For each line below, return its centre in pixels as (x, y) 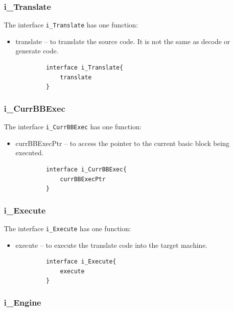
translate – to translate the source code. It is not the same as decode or (123, 41)
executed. (29, 153)
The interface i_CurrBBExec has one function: (73, 127)
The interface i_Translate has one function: (71, 25)
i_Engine (23, 302)
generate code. (37, 51)
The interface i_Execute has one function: (68, 228)
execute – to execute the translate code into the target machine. (111, 245)
